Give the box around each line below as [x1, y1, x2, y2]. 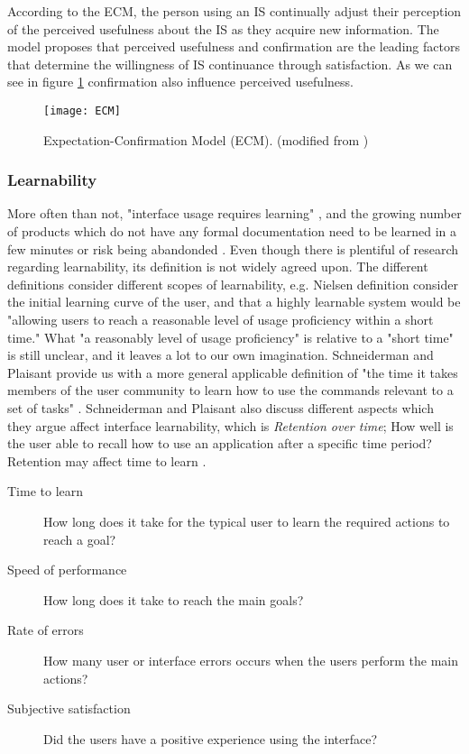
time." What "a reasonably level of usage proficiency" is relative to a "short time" [7, 327, 454, 346]
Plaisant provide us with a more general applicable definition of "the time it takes [7, 363, 458, 382]
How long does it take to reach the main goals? [43, 590, 304, 609]
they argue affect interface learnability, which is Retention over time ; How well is [7, 416, 454, 435]
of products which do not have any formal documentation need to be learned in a [7, 222, 456, 241]
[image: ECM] [43, 104, 121, 117]
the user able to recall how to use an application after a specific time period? [7, 434, 432, 453]
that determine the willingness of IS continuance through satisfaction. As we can [7, 54, 453, 73]
